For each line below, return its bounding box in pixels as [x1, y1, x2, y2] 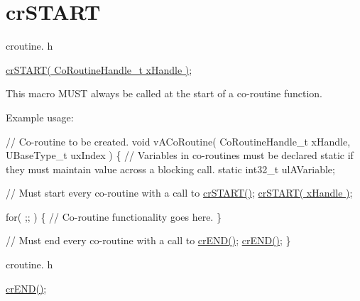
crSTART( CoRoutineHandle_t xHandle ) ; [6, 62, 192, 77]
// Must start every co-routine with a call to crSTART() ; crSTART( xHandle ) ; [6, 185, 353, 200]
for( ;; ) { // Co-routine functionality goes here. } [6, 209, 222, 224]
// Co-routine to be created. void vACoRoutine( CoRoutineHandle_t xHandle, [6, 133, 351, 148]
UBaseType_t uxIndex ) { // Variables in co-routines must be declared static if [6, 148, 354, 163]
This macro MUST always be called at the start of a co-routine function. [6, 86, 322, 101]
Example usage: [6, 109, 74, 124]
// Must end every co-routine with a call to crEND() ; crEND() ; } [6, 233, 291, 248]
